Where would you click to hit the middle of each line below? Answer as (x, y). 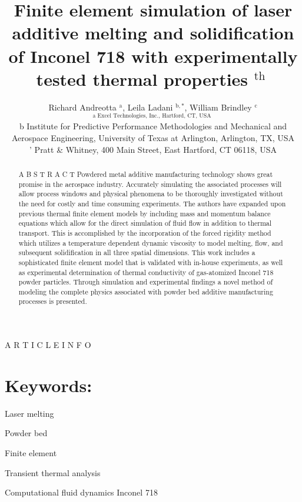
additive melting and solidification (153, 33)
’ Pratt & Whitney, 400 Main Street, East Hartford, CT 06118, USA (153, 149)
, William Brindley (218, 107)
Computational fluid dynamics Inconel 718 (81, 492)
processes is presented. (53, 301)
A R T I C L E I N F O (48, 345)
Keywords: (49, 385)
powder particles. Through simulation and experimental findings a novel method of (146, 282)
